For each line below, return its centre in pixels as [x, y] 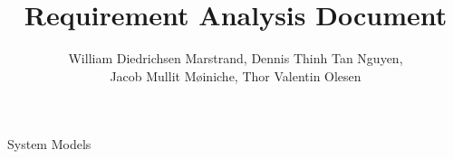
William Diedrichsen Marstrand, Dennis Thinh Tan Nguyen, [236, 58]
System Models [49, 144]
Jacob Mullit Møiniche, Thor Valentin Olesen [236, 75]
